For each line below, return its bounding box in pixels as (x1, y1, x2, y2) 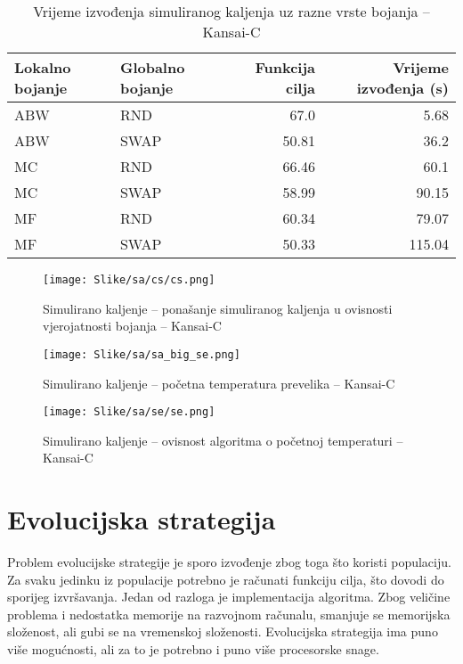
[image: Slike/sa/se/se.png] (43, 406, 215, 419)
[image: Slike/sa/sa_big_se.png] (43, 348, 240, 361)
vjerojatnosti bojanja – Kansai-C (43, 316, 222, 335)
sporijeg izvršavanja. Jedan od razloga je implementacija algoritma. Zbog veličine (7, 587, 451, 606)
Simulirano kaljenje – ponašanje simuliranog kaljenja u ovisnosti (43, 299, 393, 317)
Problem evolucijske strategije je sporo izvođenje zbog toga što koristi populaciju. (7, 553, 451, 571)
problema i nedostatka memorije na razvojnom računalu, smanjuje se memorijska (7, 604, 451, 623)
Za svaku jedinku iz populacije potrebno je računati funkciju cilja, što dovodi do (7, 570, 444, 588)
